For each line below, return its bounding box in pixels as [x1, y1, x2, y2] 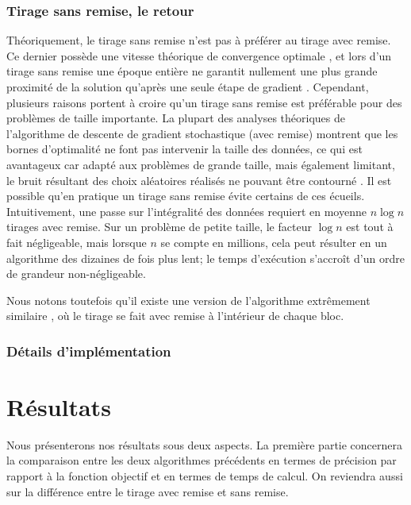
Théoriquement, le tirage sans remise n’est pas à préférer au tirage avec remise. [6, 32, 391, 48]
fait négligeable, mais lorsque [6, 233, 147, 250]
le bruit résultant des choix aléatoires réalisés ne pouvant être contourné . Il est [6, 172, 392, 188]
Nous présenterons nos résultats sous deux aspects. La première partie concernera [6, 436, 402, 453]
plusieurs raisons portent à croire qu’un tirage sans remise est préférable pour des [6, 94, 402, 110]
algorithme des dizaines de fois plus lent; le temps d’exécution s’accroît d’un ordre [6, 249, 405, 266]
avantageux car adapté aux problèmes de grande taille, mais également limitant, [6, 156, 395, 172]
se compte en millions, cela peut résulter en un [160, 233, 387, 250]
